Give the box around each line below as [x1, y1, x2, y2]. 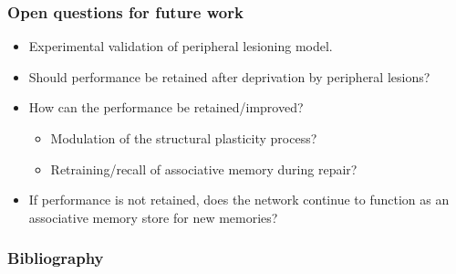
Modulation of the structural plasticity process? [50, 129, 317, 147]
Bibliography [7, 247, 104, 269]
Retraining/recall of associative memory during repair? [50, 159, 358, 178]
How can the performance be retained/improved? [28, 98, 304, 117]
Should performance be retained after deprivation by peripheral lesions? [28, 67, 430, 86]
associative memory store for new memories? [28, 207, 278, 227]
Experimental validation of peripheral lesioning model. [28, 37, 333, 56]
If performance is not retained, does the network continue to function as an [28, 190, 450, 209]
